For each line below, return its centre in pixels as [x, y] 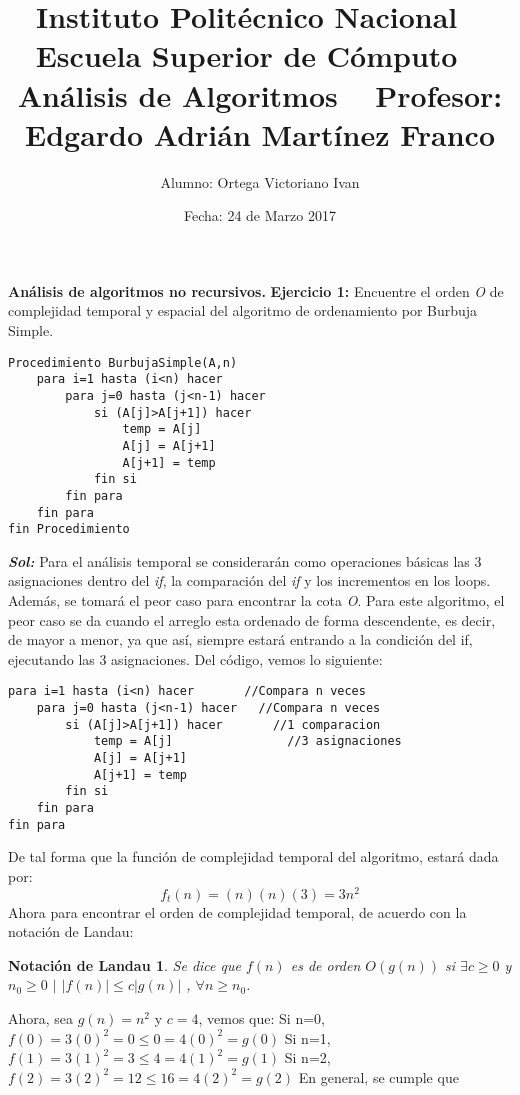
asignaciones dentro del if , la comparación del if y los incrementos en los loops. [249, 580]
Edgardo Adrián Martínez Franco [260, 133]
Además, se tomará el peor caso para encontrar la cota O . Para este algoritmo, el [256, 600]
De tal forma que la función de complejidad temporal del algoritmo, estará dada [253, 856]
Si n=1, [307, 1037]
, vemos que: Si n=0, [261, 1017]
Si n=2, [307, 1057]
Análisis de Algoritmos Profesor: [260, 94]
